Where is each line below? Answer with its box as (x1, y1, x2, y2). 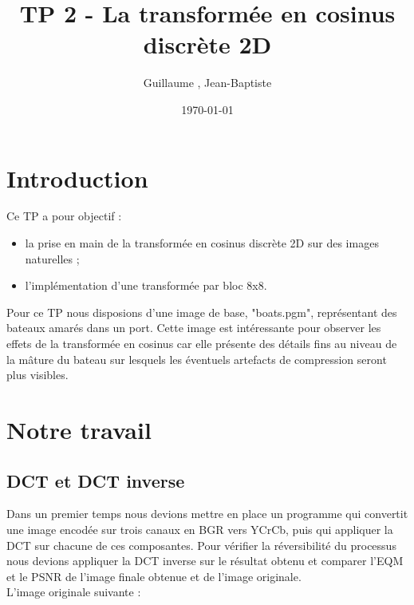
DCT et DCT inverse (6, 468, 185, 492)
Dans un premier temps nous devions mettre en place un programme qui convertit (6, 505, 408, 522)
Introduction (6, 161, 148, 194)
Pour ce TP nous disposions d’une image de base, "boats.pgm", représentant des (6, 303, 397, 320)
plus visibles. (6, 366, 69, 383)
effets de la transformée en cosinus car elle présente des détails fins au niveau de (6, 335, 397, 351)
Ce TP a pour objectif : (6, 208, 122, 224)
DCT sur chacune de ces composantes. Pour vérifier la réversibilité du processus (6, 536, 396, 553)
